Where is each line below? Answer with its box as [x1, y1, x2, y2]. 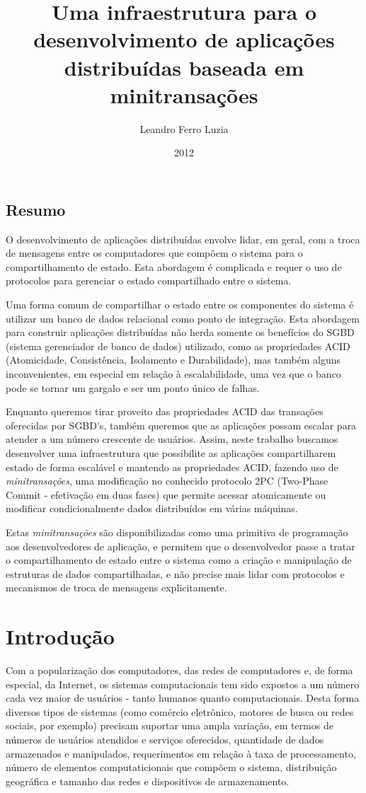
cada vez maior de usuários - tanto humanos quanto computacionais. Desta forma [6, 690, 360, 705]
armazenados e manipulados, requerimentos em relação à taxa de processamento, [6, 746, 356, 760]
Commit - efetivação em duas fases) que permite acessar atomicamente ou [6, 487, 326, 502]
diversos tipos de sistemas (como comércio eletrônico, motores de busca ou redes [6, 704, 354, 719]
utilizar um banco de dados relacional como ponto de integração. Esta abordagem [6, 311, 360, 325]
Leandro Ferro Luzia [139, 121, 229, 136]
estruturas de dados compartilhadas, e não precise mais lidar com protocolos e [6, 566, 345, 581]
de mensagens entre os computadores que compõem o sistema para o [6, 245, 303, 260]
